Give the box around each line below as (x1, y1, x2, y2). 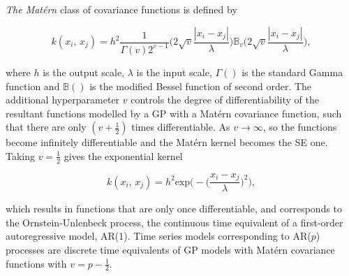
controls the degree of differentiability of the (131, 92, 319, 107)
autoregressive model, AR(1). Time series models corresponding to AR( (6, 228, 311, 243)
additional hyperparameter (6, 92, 120, 107)
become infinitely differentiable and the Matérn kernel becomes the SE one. (6, 135, 328, 150)
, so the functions (262, 119, 337, 134)
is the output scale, (43, 64, 125, 79)
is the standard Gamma (242, 64, 343, 79)
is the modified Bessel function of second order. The (89, 78, 312, 93)
